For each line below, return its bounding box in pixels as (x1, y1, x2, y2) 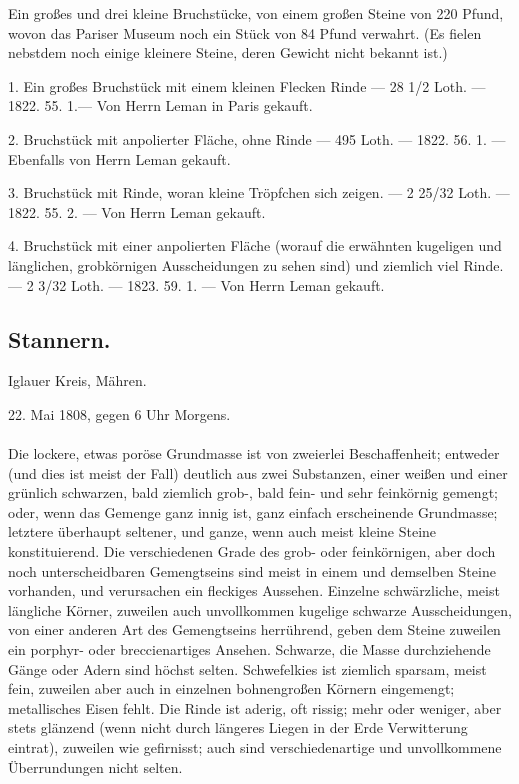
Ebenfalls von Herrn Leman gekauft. (8, 148, 231, 169)
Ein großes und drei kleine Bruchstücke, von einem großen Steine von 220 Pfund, (8, 3, 504, 23)
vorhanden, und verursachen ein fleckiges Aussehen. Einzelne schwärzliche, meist (8, 580, 500, 601)
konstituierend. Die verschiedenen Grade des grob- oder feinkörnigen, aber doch (8, 541, 496, 562)
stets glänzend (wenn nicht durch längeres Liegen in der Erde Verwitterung (8, 717, 468, 738)
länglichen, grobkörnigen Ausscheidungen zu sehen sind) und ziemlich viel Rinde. (8, 254, 504, 275)
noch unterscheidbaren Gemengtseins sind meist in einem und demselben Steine (8, 560, 496, 581)
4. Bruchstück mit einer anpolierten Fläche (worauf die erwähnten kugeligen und (8, 235, 502, 256)
